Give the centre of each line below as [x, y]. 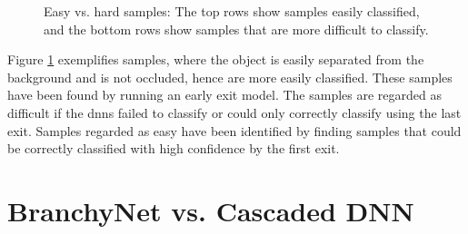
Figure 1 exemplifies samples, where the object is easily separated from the [216, 59]
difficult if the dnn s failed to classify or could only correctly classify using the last [234, 112]
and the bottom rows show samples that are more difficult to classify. [236, 29]
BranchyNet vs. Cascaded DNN [211, 210]
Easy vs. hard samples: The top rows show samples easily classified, [232, 11]
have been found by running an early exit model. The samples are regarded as [224, 95]
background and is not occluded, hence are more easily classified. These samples [230, 77]
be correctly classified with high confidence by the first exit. [174, 148]
